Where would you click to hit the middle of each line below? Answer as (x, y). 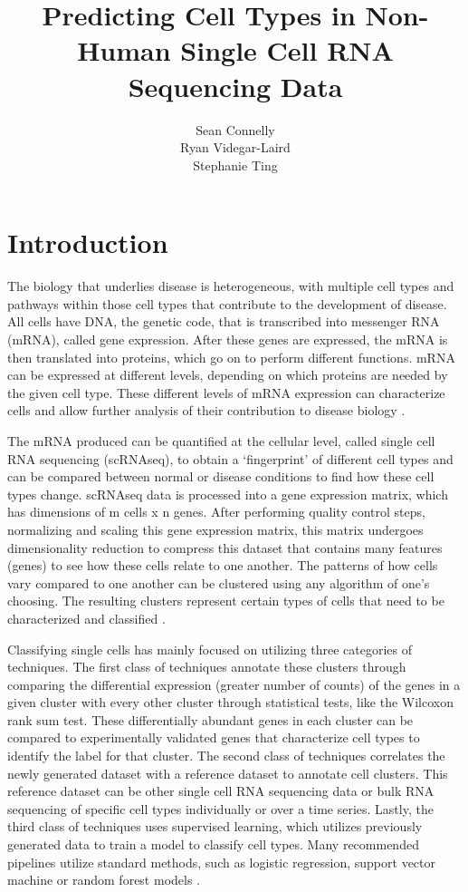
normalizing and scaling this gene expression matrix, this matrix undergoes (215, 529)
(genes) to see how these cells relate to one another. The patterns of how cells (223, 565)
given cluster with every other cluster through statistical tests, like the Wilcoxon (230, 702)
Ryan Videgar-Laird (235, 147)
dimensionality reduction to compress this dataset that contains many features (225, 547)
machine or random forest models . (104, 880)
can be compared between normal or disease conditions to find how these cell (221, 476)
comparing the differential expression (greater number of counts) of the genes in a (234, 684)
